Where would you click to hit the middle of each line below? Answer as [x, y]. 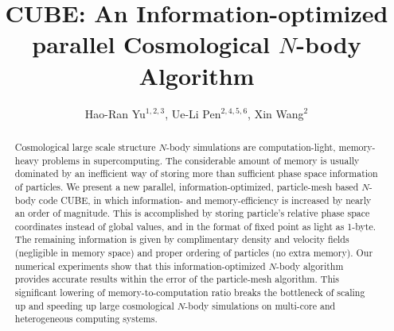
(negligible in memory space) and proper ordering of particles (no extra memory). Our [194, 253]
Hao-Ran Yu [115, 113]
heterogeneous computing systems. [86, 319]
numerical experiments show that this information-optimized [140, 266]
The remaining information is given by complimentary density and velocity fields [182, 239]
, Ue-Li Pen [193, 113]
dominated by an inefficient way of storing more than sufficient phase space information [196, 173]
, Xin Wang [276, 113]
